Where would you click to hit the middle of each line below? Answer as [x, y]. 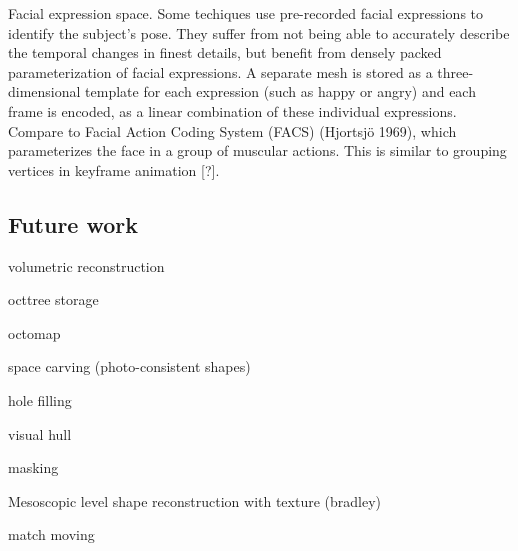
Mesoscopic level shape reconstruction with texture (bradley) [195, 500]
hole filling [40, 399]
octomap [34, 332]
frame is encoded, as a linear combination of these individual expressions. [232, 110]
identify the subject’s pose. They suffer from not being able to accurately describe [259, 32]
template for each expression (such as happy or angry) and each [280, 91]
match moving [51, 534]
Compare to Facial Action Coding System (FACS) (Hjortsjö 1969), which [232, 130]
